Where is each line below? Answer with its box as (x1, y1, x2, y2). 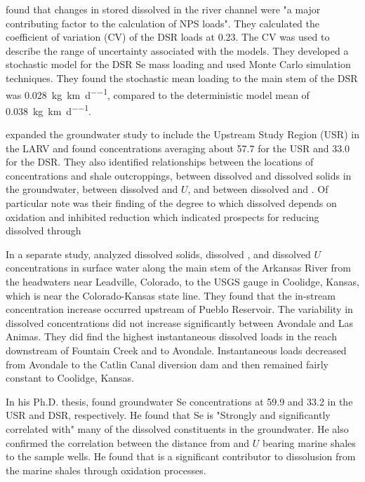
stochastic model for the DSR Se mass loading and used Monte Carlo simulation (6, 57, 351, 72)
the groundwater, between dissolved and (6, 182, 178, 196)
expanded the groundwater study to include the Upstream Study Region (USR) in (6, 127, 359, 142)
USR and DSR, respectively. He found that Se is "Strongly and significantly (6, 408, 331, 422)
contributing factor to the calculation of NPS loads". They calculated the (6, 15, 320, 30)
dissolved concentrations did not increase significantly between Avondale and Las (6, 315, 354, 330)
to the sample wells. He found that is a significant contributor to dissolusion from (6, 449, 356, 464)
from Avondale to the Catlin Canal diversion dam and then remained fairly (6, 356, 328, 371)
